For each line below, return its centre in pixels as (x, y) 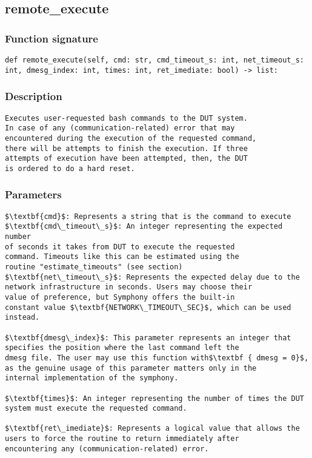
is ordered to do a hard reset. (70, 168)
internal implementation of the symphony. (92, 378)
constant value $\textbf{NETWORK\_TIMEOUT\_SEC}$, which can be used (148, 307)
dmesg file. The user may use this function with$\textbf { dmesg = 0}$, (157, 358)
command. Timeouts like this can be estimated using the (122, 257)
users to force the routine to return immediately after (122, 439)
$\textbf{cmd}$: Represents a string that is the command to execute (148, 216)
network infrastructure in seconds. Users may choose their (129, 287)
